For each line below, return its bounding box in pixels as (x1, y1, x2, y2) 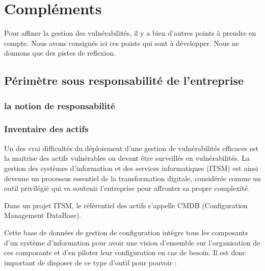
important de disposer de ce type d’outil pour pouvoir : (4, 257, 177, 267)
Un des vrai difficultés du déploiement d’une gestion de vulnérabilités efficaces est (4, 142, 259, 153)
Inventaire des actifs (4, 122, 89, 135)
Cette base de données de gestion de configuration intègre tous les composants (4, 227, 248, 237)
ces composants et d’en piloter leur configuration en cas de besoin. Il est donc (4, 247, 246, 258)
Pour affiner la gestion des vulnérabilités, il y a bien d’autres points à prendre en (4, 28, 256, 38)
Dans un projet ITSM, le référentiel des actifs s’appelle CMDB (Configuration (4, 200, 248, 210)
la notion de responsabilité (4, 99, 115, 112)
